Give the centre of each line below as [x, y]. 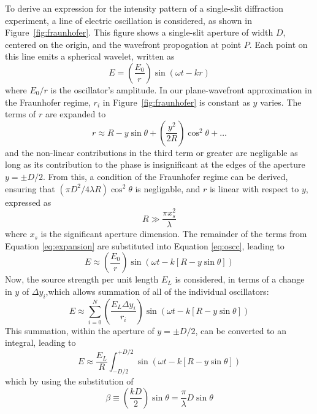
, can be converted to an [241, 330]
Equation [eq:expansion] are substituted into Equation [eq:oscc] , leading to [145, 245]
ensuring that [30, 188]
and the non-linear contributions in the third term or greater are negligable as [151, 152]
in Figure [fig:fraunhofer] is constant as [176, 102]
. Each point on [278, 44]
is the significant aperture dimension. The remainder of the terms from [174, 234]
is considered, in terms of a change [240, 279]
